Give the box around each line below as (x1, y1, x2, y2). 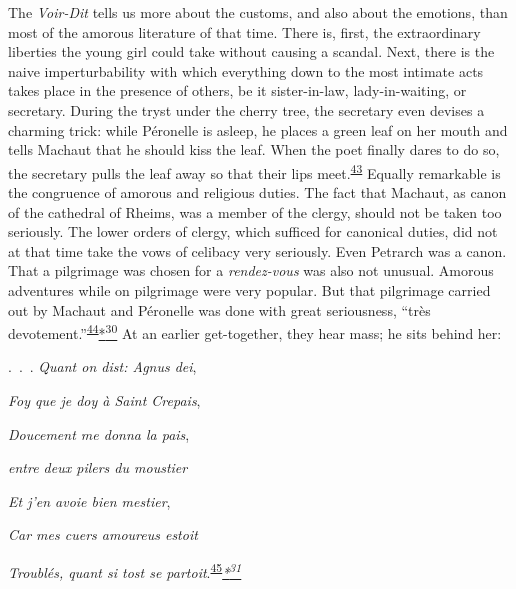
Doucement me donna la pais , (8, 423, 190, 444)
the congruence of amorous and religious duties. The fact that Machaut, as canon (8, 182, 507, 202)
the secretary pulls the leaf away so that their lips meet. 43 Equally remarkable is (8, 159, 501, 183)
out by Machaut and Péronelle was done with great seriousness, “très (8, 299, 431, 320)
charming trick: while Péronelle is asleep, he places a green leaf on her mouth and (8, 119, 508, 140)
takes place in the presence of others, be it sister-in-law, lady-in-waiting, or (8, 80, 467, 101)
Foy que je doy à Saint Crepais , (8, 390, 201, 410)
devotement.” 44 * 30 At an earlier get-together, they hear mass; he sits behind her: (8, 320, 502, 343)
